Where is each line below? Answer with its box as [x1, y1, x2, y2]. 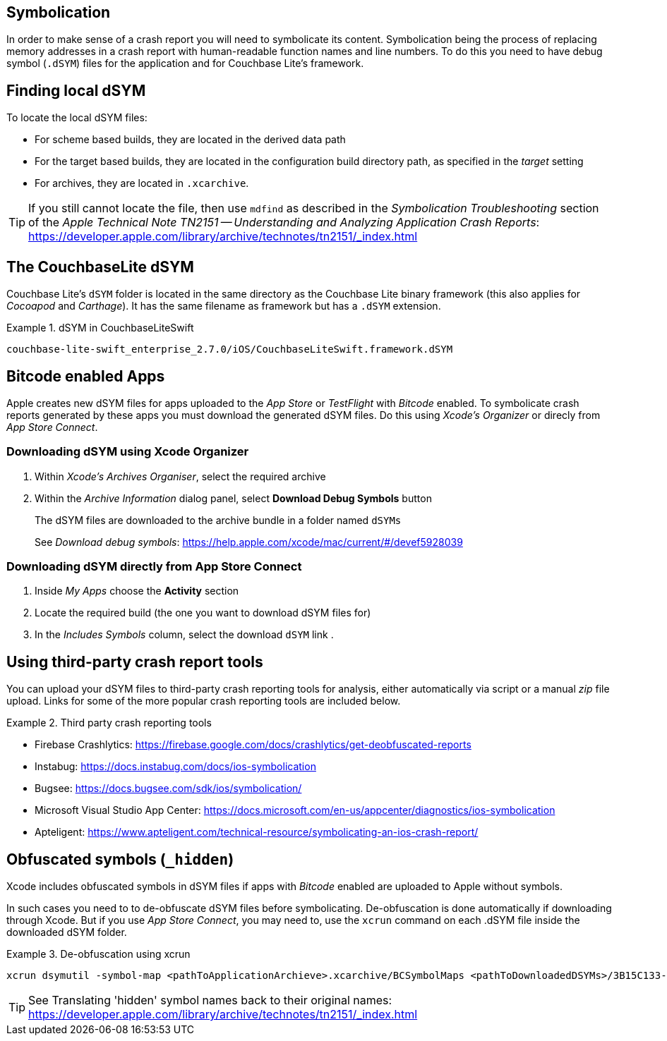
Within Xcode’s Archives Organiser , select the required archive [35, 470, 326, 482]
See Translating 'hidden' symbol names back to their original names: [28, 993, 392, 1008]
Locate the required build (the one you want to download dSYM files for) [35, 607, 371, 619]
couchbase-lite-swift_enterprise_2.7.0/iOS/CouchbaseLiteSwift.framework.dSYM [6, 343, 453, 355]
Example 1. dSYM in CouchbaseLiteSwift [6, 322, 194, 334]
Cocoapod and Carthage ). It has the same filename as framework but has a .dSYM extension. [6, 300, 441, 312]
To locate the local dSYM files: [6, 111, 148, 124]
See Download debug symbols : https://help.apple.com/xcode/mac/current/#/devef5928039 [35, 535, 463, 548]
